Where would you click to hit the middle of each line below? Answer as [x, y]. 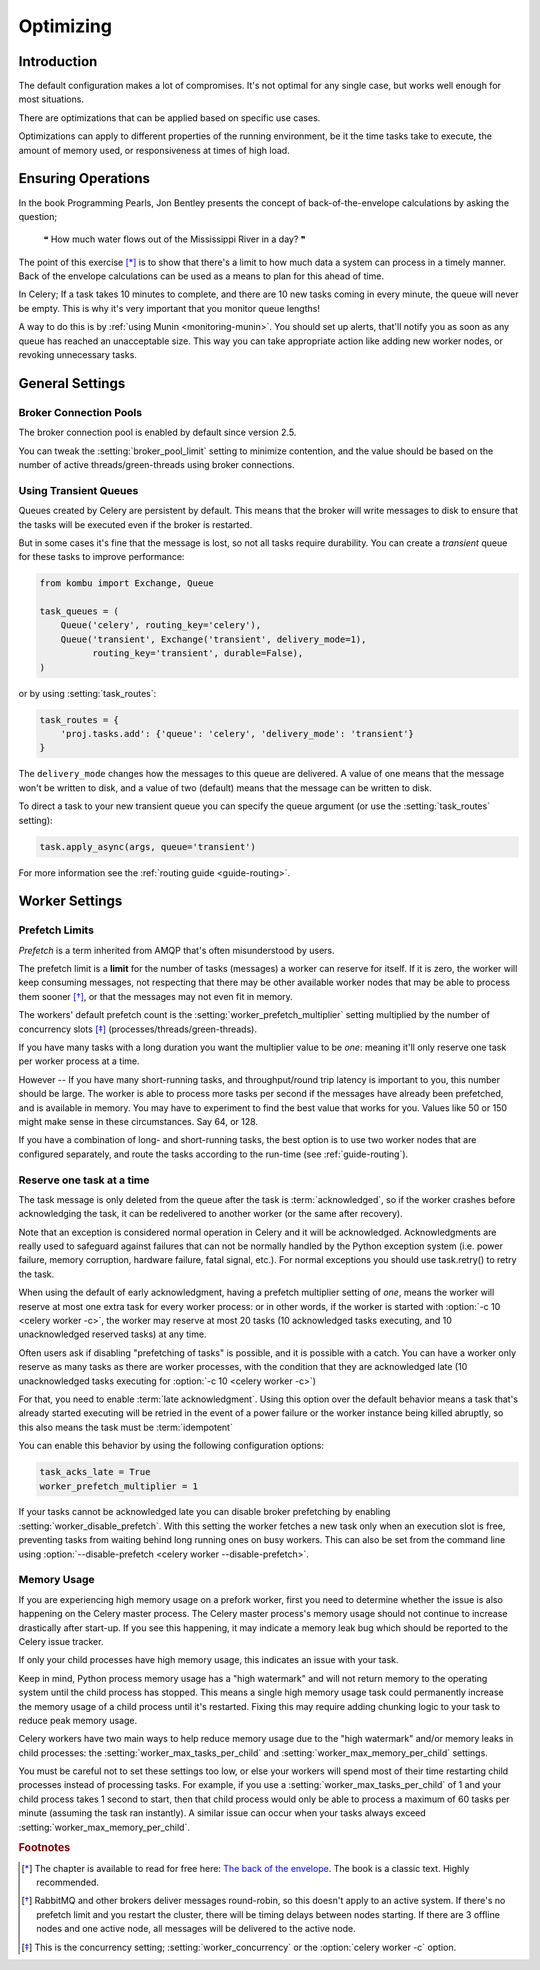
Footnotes [44, 1848]
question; [38, 216]
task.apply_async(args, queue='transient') [148, 846]
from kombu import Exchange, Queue [126, 583]
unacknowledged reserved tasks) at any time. [112, 1334]
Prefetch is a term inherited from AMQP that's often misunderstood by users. [176, 950]
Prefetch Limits [56, 930]
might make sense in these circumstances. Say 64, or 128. [138, 1121]
